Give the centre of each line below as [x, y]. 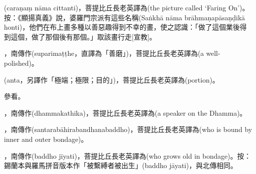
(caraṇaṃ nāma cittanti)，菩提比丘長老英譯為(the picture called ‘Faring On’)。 [127, 7]
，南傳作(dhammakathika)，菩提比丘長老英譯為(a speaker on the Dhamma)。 [125, 112]
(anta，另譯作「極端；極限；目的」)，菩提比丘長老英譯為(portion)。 [112, 79]
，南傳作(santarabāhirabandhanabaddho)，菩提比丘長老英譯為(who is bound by [128, 129]
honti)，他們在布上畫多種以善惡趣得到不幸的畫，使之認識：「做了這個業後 [122, 27]
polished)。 [21, 63]
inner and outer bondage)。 [46, 139]
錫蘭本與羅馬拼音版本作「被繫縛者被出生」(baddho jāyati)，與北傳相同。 [121, 165]
